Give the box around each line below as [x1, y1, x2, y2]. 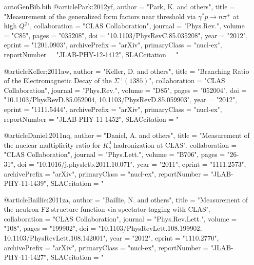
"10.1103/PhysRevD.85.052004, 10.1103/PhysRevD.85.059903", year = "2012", [4, 94, 237, 105]
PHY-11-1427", [4, 252, 48, 262]
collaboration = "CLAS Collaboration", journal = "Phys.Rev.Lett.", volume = [4, 213, 237, 223]
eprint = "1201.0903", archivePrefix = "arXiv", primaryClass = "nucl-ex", [4, 40, 222, 50]
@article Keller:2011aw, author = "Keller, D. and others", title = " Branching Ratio [4, 66, 249, 76]
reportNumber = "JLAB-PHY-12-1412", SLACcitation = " [4, 49, 179, 59]
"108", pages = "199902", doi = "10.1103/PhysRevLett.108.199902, [4, 223, 202, 233]
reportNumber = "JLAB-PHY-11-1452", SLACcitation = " [4, 113, 179, 124]
